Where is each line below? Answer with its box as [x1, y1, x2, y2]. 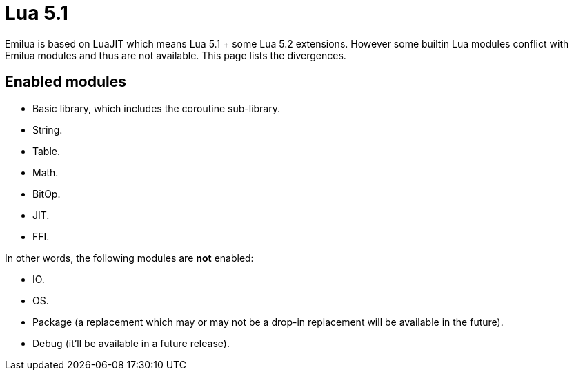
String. [32, 123, 63, 136]
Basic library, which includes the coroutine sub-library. [32, 102, 281, 114]
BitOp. [32, 187, 61, 200]
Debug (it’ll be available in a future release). [32, 337, 230, 349]
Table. [32, 145, 61, 157]
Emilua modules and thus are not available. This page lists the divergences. [5, 49, 346, 61]
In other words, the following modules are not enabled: [5, 251, 254, 264]
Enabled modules [5, 73, 126, 91]
